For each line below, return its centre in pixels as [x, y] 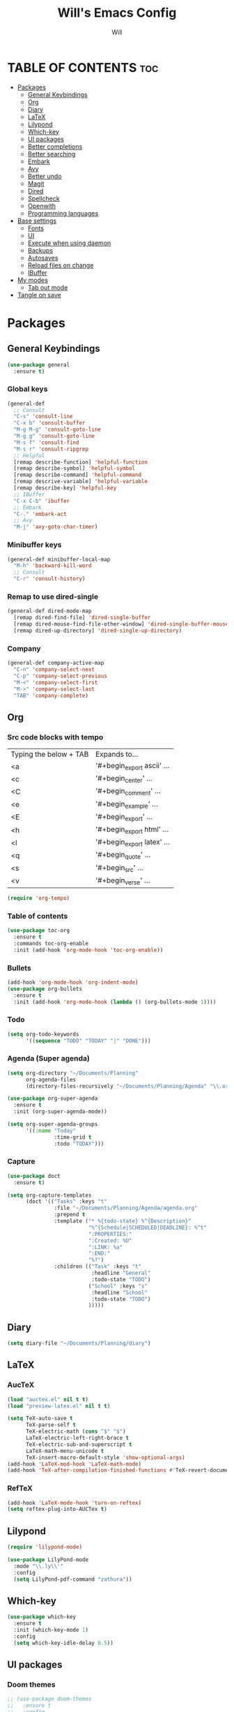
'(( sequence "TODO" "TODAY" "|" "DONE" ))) [88, 1041]
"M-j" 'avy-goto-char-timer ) [56, 527]
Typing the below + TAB [50, 754]
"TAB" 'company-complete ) [51, 695]
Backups [40, 250]
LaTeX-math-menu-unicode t [65, 1451]
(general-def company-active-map [56, 663]
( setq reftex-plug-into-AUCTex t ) [57, 1510]
